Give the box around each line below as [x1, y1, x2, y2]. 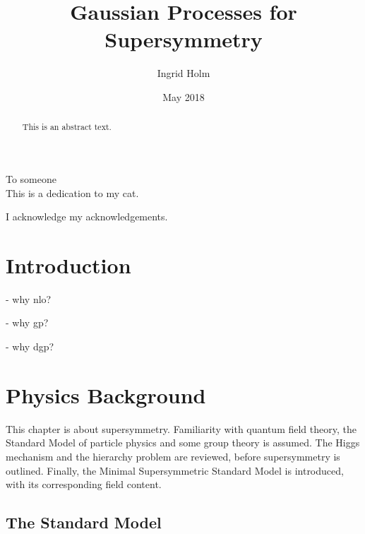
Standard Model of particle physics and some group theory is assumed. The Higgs [6, 435, 360, 450]
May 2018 [162, 89, 205, 104]
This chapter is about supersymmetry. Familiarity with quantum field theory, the [6, 421, 357, 436]
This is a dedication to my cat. [6, 185, 139, 200]
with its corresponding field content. [6, 477, 162, 492]
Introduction [6, 250, 131, 279]
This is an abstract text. [22, 121, 112, 133]
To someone [6, 171, 57, 186]
